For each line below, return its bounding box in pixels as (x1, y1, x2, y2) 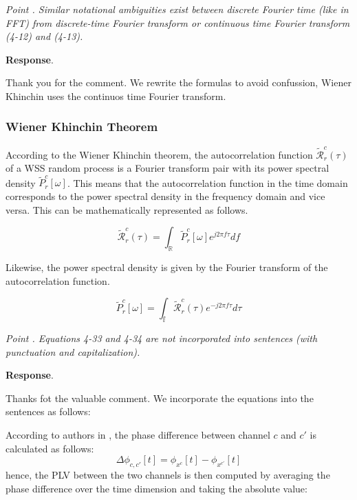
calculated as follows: (6, 441, 94, 455)
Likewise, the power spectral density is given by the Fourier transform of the (6, 259, 328, 274)
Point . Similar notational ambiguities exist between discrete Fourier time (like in (6, 2, 349, 16)
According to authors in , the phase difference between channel (6, 427, 270, 441)
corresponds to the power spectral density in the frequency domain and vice (6, 189, 325, 203)
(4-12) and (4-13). (6, 29, 83, 43)
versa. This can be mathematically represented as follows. (6, 202, 248, 217)
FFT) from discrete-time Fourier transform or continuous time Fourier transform (6, 15, 350, 30)
